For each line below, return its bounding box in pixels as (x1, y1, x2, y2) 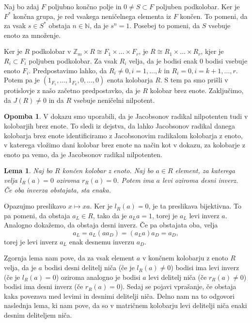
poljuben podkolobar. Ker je (156, 1, 240, 11)
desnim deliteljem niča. (4, 310, 72, 320)
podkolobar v (31, 46, 71, 56)
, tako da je (93, 210, 127, 220)
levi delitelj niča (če (148, 272, 207, 282)
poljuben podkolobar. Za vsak (29, 55, 117, 65)
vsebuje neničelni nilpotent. (73, 95, 155, 105)
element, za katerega (175, 165, 235, 176)
